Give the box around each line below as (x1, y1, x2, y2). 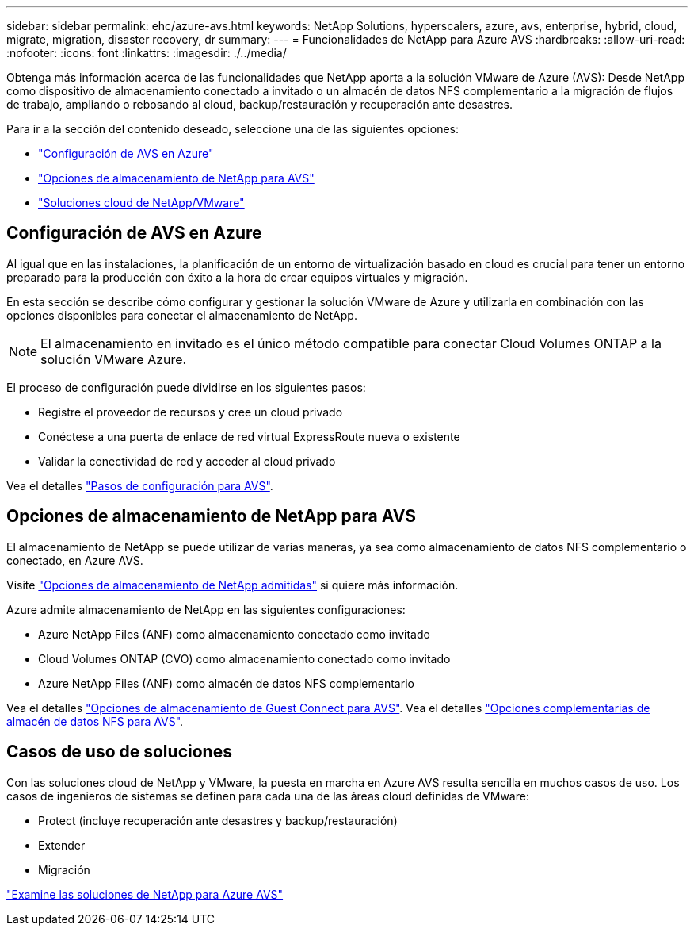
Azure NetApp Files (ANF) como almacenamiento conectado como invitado (38, 627, 430, 641)
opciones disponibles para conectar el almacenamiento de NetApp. (6, 308, 357, 322)
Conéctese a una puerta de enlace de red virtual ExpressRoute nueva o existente (38, 429, 460, 443)
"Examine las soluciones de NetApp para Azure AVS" (6, 887, 284, 901)
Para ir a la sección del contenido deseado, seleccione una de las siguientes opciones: (6, 122, 459, 136)
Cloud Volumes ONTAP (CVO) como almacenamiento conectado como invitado (38, 651, 451, 665)
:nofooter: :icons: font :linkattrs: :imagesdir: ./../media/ (6, 46, 287, 59)
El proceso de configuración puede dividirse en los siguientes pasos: (6, 380, 366, 394)
